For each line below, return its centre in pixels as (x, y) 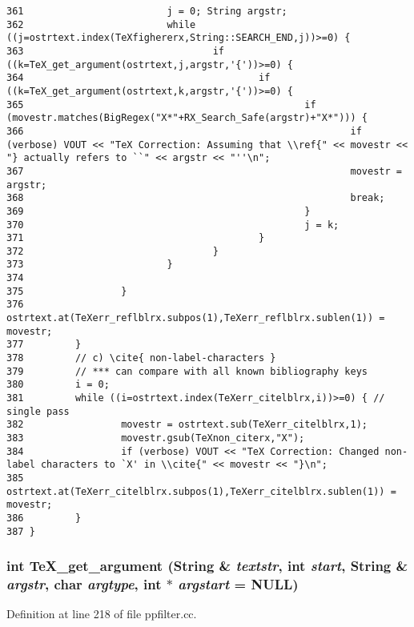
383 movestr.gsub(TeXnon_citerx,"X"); (156, 438)
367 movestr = (204, 171)
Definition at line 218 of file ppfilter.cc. (102, 614)
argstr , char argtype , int (84, 584)
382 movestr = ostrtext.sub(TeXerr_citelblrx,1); (187, 425)
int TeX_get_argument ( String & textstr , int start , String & (207, 566)
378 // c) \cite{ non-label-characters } (141, 358)
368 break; (196, 198)
